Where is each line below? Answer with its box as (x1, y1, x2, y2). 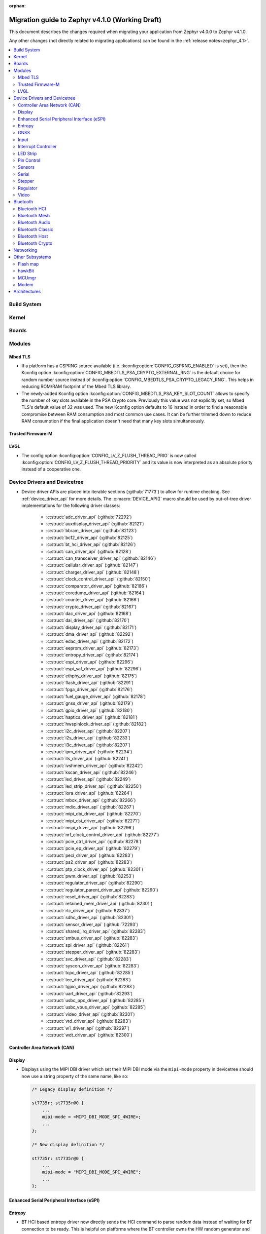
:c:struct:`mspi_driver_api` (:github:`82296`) (46, 825, 134, 831)
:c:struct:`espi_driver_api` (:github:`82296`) (46, 659, 133, 665)
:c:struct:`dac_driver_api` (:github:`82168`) (46, 611, 132, 617)
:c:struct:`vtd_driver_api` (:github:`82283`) (46, 1018, 132, 1024)
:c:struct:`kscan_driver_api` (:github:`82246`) (46, 770, 137, 775)
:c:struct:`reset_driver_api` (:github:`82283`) (46, 894, 135, 900)
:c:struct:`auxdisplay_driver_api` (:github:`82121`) (46, 521, 144, 527)
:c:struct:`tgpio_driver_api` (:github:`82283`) (46, 984, 135, 990)
